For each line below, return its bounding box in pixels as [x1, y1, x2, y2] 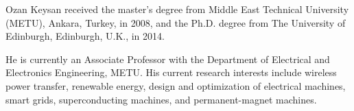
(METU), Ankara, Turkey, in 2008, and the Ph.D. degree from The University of [5, 15, 346, 29]
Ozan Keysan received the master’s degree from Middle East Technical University [5, 2, 349, 16]
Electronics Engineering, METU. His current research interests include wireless [5, 65, 337, 79]
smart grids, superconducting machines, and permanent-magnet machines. [5, 92, 317, 106]
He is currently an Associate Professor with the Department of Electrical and [5, 51, 330, 66]
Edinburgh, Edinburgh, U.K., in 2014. [5, 29, 165, 43]
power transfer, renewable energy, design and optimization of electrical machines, [5, 78, 346, 92]
